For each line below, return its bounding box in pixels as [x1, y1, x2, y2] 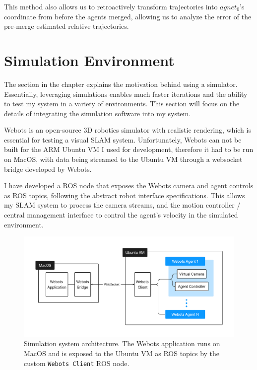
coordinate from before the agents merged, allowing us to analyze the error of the [4, 11, 252, 21]
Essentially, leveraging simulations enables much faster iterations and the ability [4, 88, 248, 99]
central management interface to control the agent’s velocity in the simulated [4, 210, 238, 220]
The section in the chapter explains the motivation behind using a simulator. [4, 78, 238, 89]
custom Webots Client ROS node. [24, 358, 129, 368]
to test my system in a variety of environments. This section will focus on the [4, 98, 240, 109]
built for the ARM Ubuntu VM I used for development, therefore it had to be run [4, 144, 254, 154]
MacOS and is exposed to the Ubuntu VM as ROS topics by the [24, 348, 220, 359]
